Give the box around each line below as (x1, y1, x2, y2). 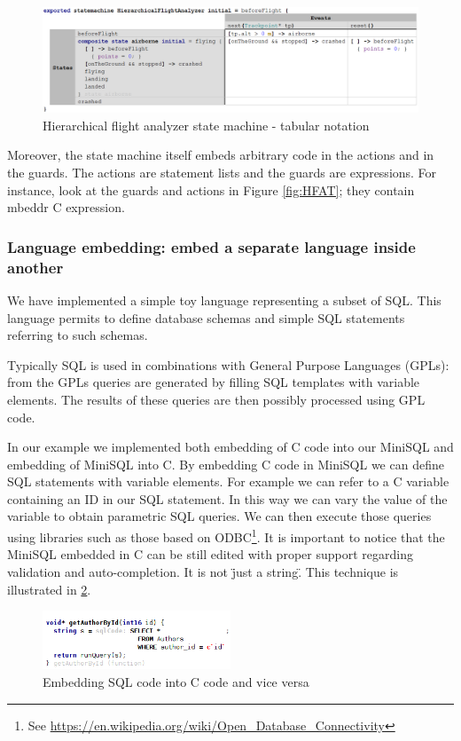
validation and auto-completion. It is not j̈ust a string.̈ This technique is (7, 562, 399, 580)
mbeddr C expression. (7, 198, 125, 217)
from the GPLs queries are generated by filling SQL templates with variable (7, 373, 420, 391)
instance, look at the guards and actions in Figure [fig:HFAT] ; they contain (7, 180, 415, 199)
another (7, 256, 64, 278)
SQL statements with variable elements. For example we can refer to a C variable (7, 472, 449, 491)
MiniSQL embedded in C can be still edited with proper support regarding (7, 545, 413, 564)
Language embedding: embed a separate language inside (7, 235, 416, 257)
